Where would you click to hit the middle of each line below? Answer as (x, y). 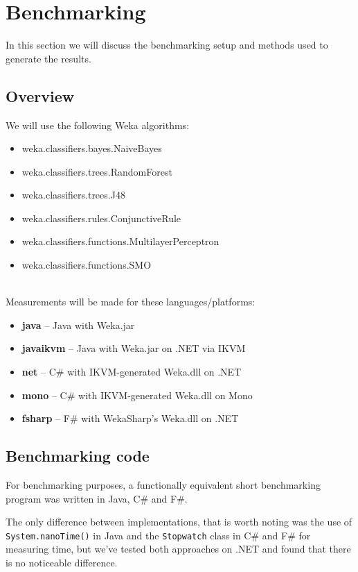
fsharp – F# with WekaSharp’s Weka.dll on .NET (130, 418)
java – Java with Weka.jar (78, 325)
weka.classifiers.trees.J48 (73, 195)
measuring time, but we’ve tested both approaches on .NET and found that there (178, 549)
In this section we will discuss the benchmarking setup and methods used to (167, 45)
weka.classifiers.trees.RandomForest (97, 171)
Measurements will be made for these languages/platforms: (131, 302)
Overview (40, 95)
